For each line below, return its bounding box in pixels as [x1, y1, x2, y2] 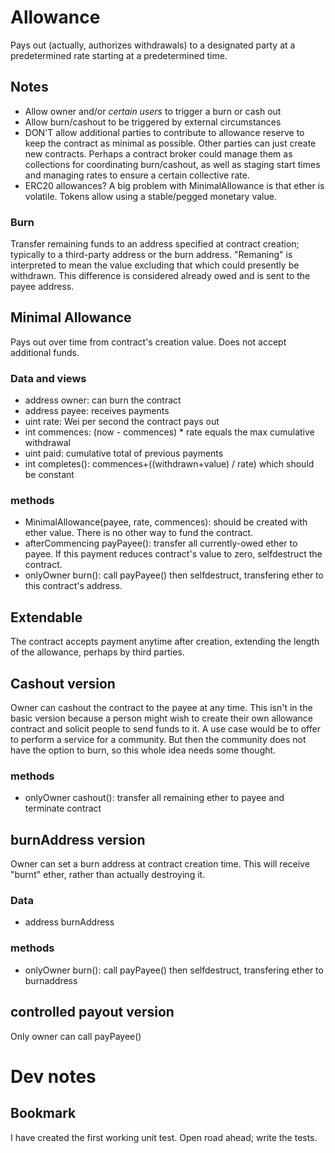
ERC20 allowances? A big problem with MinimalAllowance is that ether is [24, 179, 325, 191]
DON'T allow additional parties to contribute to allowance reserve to [24, 126, 305, 138]
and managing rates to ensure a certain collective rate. [24, 169, 250, 181]
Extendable [10, 609, 83, 626]
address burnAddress [24, 916, 115, 928]
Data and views [10, 371, 87, 385]
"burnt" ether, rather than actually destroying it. [10, 869, 206, 881]
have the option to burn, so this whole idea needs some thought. [10, 744, 277, 756]
